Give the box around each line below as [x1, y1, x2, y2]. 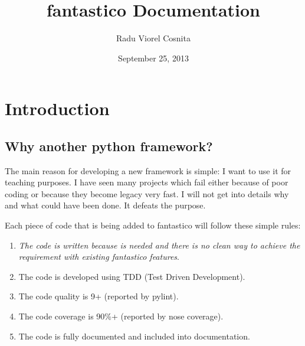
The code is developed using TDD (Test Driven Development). [18, 270, 245, 282]
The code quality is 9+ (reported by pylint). [18, 290, 179, 302]
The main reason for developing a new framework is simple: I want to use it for [5, 164, 291, 177]
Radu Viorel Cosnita [116, 32, 191, 44]
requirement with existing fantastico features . [18, 250, 179, 263]
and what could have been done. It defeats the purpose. [5, 199, 206, 211]
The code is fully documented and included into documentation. [18, 329, 250, 342]
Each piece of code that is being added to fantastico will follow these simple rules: [5, 219, 301, 231]
